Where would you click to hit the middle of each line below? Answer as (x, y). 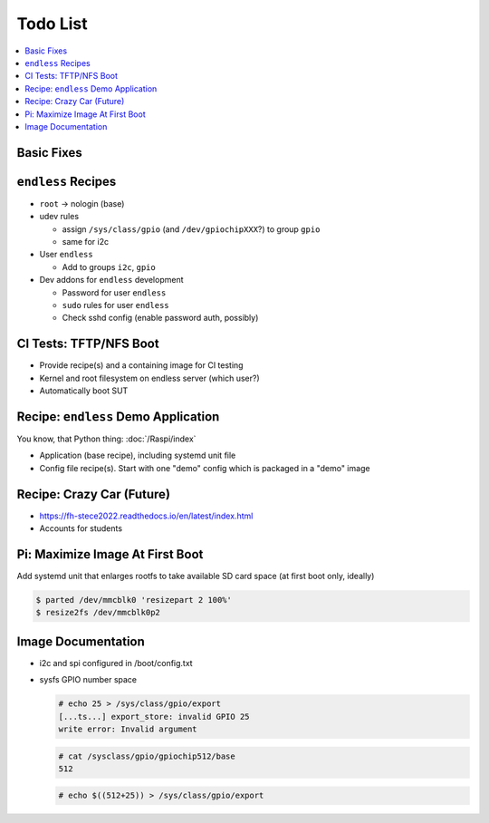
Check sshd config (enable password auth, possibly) (160, 318)
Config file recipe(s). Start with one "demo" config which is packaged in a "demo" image (205, 468)
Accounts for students (81, 528)
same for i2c (85, 241)
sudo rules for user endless (115, 305)
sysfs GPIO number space (88, 680)
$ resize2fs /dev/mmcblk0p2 (98, 613)
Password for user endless (114, 292)
